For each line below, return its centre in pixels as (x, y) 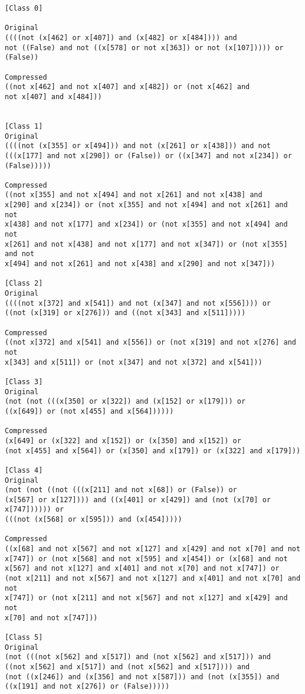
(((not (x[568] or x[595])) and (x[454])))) (94, 520)
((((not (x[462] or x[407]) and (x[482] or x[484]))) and (121, 37)
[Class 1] (24, 126)
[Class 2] (24, 284)
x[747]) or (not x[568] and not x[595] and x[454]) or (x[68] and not (146, 559)
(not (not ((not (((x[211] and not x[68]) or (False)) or (121, 490)
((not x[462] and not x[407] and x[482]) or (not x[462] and (127, 87)
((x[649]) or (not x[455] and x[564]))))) (89, 411)
